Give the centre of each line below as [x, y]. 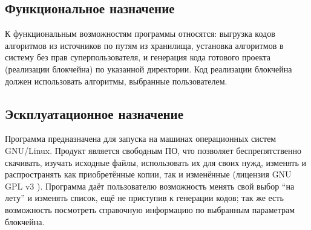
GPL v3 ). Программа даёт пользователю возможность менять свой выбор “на [150, 186]
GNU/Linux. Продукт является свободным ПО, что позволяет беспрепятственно [153, 150]
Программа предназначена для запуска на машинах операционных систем [141, 139]
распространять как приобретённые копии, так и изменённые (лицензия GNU [148, 174]
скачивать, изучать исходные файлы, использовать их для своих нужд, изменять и [155, 162]
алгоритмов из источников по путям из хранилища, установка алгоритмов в [144, 45]
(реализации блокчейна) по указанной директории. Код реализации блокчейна [149, 69]
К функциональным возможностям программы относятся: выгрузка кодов [140, 34]
